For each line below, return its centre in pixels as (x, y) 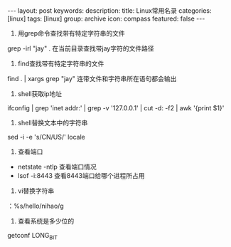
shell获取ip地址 (40, 94)
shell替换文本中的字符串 (53, 123)
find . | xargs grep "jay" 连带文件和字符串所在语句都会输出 (92, 79)
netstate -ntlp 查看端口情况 (57, 167)
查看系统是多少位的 (46, 221)
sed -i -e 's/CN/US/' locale (46, 137)
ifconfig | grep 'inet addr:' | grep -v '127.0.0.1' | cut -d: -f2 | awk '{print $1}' (116, 108)
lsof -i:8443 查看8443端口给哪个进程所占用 (81, 175)
